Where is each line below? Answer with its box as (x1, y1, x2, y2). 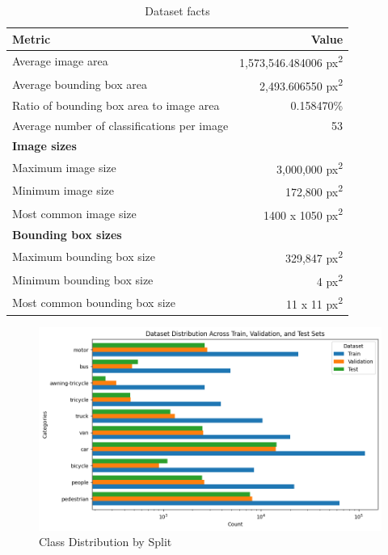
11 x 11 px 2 (286, 293, 344, 312)
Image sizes (12, 137, 77, 154)
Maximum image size (12, 158, 116, 175)
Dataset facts (145, 2, 210, 19)
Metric (12, 30, 51, 47)
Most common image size (12, 204, 137, 221)
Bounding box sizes (12, 226, 122, 243)
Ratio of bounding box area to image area (12, 97, 220, 114)
